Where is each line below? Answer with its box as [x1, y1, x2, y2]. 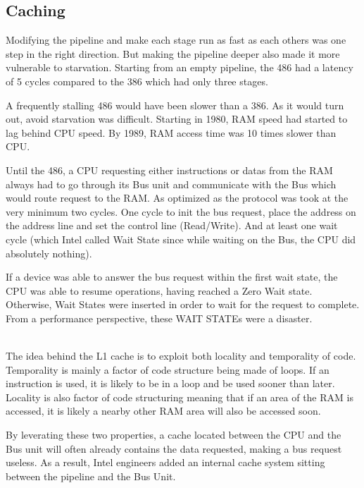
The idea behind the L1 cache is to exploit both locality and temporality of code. [6, 348, 356, 363]
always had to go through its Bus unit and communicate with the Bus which [6, 176, 337, 191]
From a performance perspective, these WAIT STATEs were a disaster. [6, 310, 313, 325]
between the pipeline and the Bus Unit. [6, 468, 176, 483]
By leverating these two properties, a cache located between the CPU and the [6, 427, 341, 442]
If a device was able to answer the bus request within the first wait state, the [6, 269, 338, 284]
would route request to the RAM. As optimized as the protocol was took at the [6, 190, 349, 205]
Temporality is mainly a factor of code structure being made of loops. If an [6, 362, 330, 377]
